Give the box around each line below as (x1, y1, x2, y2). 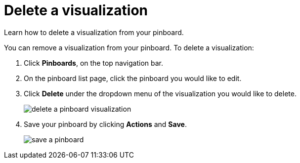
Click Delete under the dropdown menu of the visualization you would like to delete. (24, 89, 297, 98)
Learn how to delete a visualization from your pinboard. (4, 28, 184, 37)
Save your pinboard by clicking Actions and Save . (24, 120, 187, 128)
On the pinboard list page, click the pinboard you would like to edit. (24, 74, 242, 82)
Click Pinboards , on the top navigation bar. (24, 58, 164, 67)
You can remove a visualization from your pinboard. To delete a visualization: (4, 43, 254, 52)
